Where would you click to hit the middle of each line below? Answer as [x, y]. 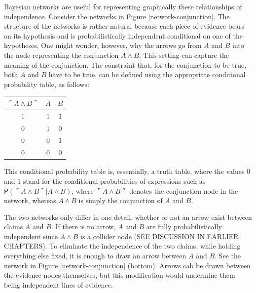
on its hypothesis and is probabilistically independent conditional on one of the [123, 35]
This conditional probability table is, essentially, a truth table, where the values [124, 171]
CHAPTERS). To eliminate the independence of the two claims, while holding [122, 246]
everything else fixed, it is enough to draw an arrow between [95, 256]
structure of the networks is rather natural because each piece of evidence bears [124, 26]
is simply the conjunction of [121, 200]
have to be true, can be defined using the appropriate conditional [147, 74]
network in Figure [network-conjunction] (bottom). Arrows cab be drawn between [127, 265]
